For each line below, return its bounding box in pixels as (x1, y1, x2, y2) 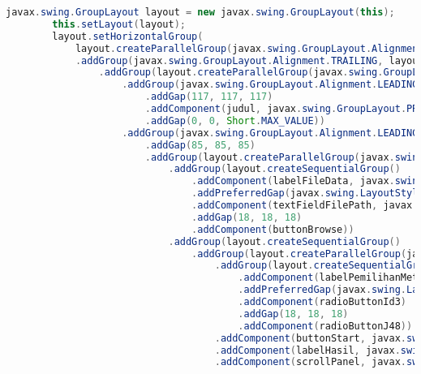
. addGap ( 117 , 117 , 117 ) (144, 91, 273, 103)
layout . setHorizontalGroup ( (52, 30, 204, 42)
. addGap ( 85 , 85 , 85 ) (144, 139, 256, 151)
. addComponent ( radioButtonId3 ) (238, 296, 407, 307)
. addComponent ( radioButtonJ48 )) (238, 320, 413, 332)
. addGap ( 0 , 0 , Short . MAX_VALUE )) (144, 114, 325, 127)
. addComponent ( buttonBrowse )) (191, 223, 354, 235)
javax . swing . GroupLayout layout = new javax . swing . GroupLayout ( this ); (6, 6, 395, 18)
